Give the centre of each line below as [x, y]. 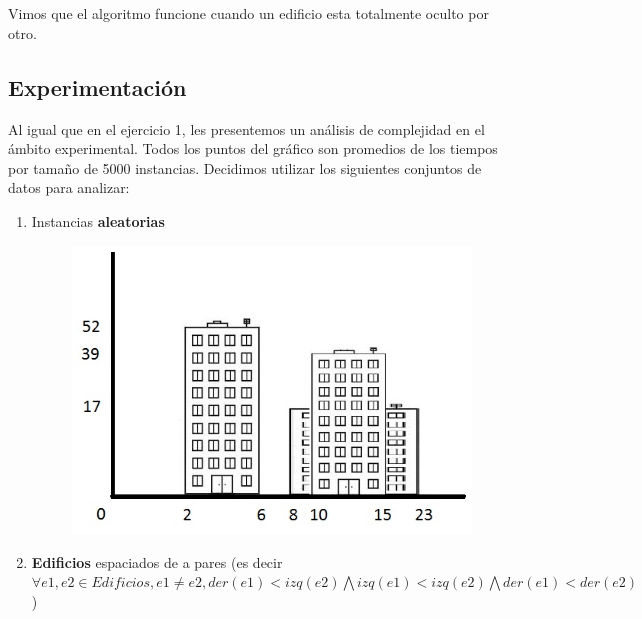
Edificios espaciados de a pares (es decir [157, 561]
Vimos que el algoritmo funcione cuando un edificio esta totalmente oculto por [248, 13]
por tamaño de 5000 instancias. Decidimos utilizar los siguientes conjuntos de [245, 167]
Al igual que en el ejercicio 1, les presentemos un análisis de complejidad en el [246, 128]
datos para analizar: [69, 187]
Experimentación [97, 86]
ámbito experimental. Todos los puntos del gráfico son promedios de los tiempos [253, 148]
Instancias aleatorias [98, 220]
